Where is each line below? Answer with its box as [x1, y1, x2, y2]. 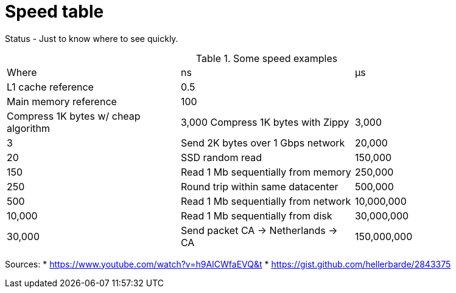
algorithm [7, 122, 51, 134]
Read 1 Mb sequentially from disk [180, 209, 332, 222]
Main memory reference [7, 95, 117, 108]
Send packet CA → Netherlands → [180, 224, 338, 236]
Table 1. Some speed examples [195, 52, 338, 64]
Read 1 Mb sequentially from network [180, 195, 351, 207]
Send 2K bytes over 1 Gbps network [180, 136, 345, 149]
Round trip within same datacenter [180, 180, 338, 193]
